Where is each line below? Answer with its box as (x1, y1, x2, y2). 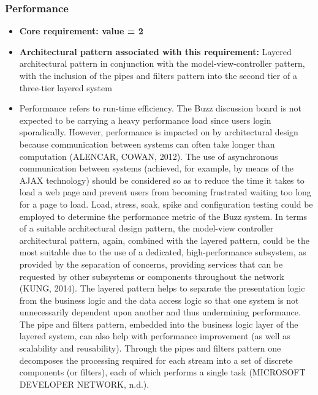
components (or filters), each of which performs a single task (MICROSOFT (19, 366, 306, 378)
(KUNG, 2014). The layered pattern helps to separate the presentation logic (19, 282, 305, 295)
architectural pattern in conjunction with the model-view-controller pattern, (19, 57, 305, 70)
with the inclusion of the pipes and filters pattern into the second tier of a (19, 69, 297, 81)
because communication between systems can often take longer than (19, 137, 275, 150)
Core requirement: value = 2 (19, 24, 143, 37)
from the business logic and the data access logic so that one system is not (19, 293, 299, 306)
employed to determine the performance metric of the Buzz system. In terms (19, 209, 307, 222)
